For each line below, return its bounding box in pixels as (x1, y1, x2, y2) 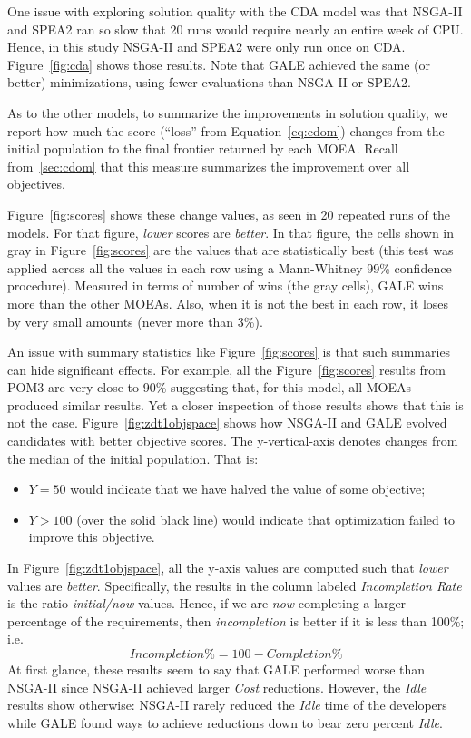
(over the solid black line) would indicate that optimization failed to (76, 509, 455, 528)
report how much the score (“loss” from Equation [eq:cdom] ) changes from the (7, 121, 445, 140)
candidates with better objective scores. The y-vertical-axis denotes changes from (7, 431, 458, 450)
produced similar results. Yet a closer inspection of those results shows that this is (7, 395, 464, 414)
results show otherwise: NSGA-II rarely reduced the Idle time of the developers (7, 695, 447, 714)
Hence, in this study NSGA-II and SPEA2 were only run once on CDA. (7, 37, 406, 56)
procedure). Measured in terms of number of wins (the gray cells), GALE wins (7, 276, 444, 295)
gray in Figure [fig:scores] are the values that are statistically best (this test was (7, 241, 454, 260)
